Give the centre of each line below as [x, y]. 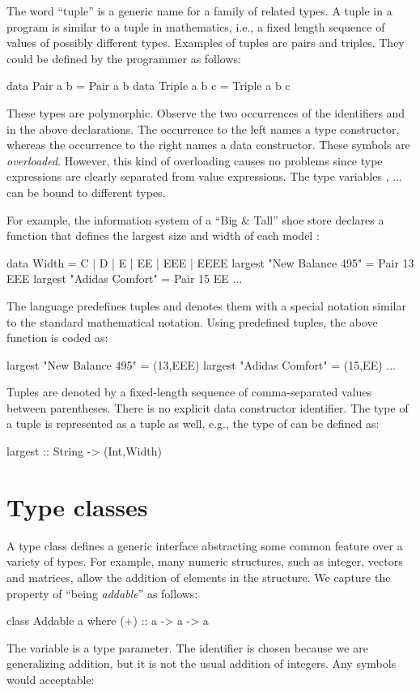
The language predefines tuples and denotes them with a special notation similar [206, 305]
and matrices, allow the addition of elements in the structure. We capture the [199, 577]
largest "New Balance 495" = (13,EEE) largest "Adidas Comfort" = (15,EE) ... [201, 364]
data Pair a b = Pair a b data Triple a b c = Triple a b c [148, 86]
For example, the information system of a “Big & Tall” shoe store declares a [195, 219]
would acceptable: [51, 679]
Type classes [77, 506]
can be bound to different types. [86, 192]
